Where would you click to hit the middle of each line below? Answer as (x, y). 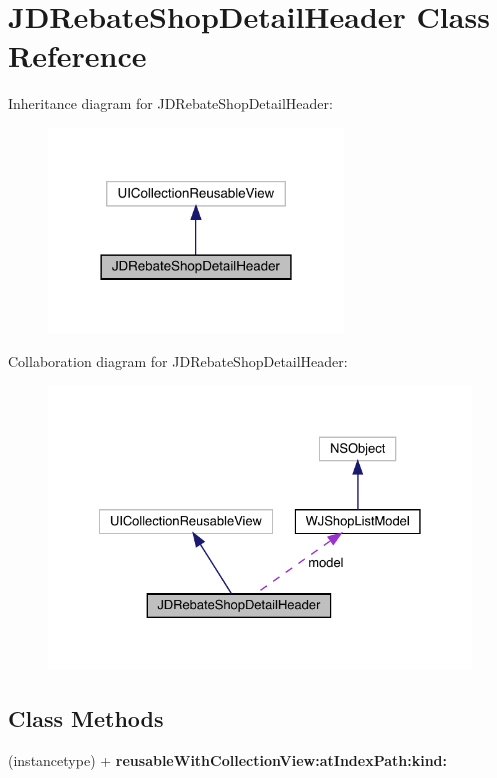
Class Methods (86, 717)
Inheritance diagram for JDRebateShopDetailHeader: (170, 103)
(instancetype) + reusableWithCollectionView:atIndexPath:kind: (228, 759)
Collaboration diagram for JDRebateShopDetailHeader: (178, 360)
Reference (77, 55)
